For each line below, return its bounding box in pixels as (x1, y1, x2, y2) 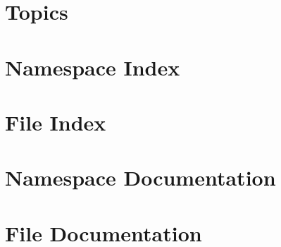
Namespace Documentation (5, 163, 276, 192)
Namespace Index (5, 52, 180, 81)
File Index (5, 107, 106, 136)
